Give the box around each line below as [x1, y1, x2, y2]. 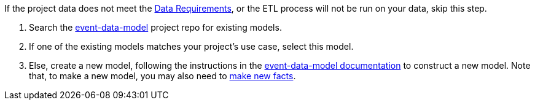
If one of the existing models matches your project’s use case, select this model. [29, 41, 354, 52]
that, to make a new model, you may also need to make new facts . [29, 71, 296, 81]
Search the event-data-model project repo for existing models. [29, 22, 282, 33]
